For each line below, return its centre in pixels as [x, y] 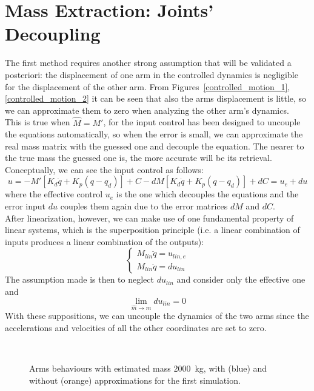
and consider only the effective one [241, 279]
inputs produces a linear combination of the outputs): [105, 241]
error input [25, 206]
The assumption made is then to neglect [79, 279]
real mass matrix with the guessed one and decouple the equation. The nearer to [155, 146]
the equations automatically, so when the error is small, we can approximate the [154, 134]
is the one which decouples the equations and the [207, 194]
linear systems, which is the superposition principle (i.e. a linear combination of [152, 230]
